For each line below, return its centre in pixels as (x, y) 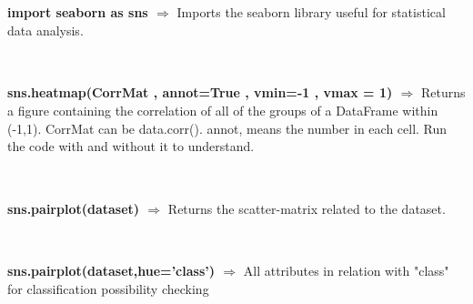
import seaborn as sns (78, 12)
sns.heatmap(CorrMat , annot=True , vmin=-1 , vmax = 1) (200, 92)
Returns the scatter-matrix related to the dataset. (307, 208)
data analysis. (45, 30)
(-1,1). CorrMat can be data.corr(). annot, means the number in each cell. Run (227, 128)
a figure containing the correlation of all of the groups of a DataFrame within (223, 110)
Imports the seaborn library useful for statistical (311, 12)
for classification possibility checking (108, 288)
